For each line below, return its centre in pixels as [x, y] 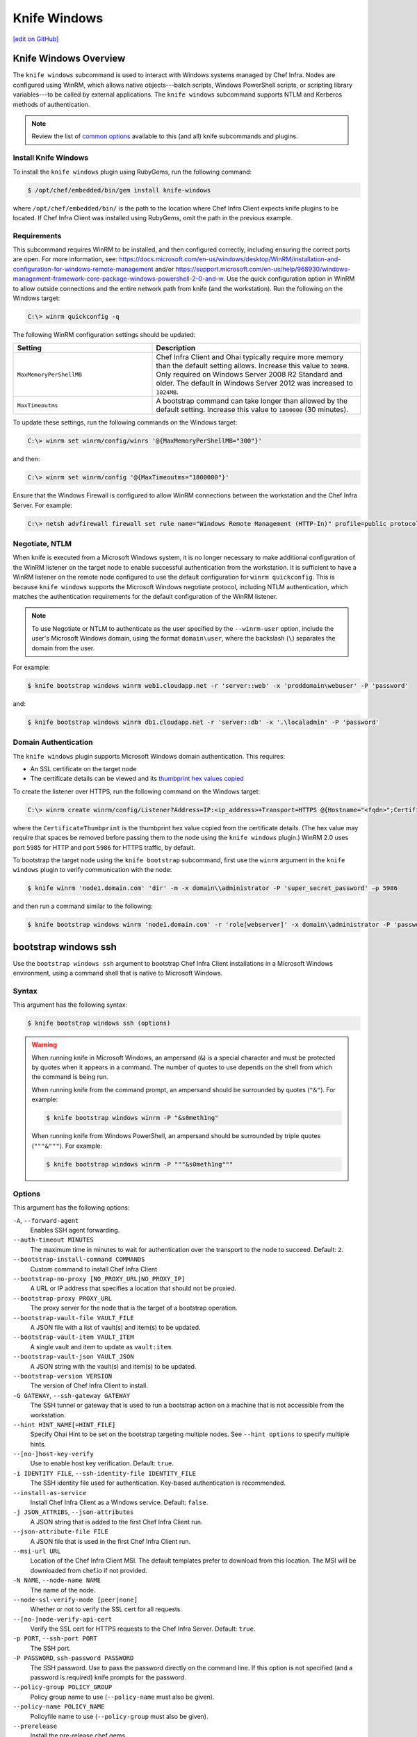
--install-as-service [50, 1493]
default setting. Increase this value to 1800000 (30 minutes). [252, 410]
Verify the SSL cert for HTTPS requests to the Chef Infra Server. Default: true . [143, 1629]
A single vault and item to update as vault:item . [101, 1347]
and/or [164, 269]
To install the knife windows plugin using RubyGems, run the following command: [132, 172]
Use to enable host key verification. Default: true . [102, 1463]
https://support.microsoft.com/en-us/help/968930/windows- [263, 269]
